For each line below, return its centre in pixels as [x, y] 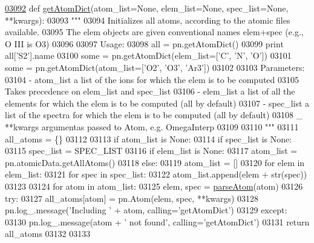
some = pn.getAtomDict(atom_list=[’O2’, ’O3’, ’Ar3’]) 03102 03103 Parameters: [155, 67]
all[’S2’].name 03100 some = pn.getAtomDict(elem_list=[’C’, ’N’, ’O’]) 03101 [148, 55]
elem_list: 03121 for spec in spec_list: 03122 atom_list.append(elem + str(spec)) [156, 174]
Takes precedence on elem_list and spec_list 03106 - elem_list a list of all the [150, 91]
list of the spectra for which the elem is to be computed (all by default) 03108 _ [154, 115]
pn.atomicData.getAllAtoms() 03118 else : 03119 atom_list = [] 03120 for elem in [155, 162]
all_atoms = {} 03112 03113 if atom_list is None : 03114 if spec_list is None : [149, 138]
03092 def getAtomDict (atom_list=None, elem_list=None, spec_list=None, [147, 8]
